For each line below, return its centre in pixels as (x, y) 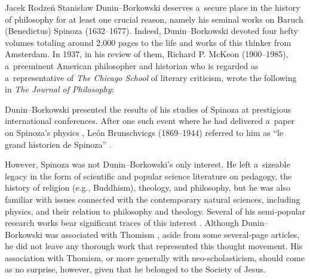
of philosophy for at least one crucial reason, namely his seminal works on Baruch (154, 19)
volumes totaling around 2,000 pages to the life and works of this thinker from (148, 42)
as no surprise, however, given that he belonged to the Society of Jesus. (135, 269)
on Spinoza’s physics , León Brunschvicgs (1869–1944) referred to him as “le (144, 132)
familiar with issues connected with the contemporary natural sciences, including (153, 199)
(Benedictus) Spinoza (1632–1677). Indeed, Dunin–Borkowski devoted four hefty (151, 31)
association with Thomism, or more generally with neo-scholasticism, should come (155, 257)
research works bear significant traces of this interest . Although (122, 223)
